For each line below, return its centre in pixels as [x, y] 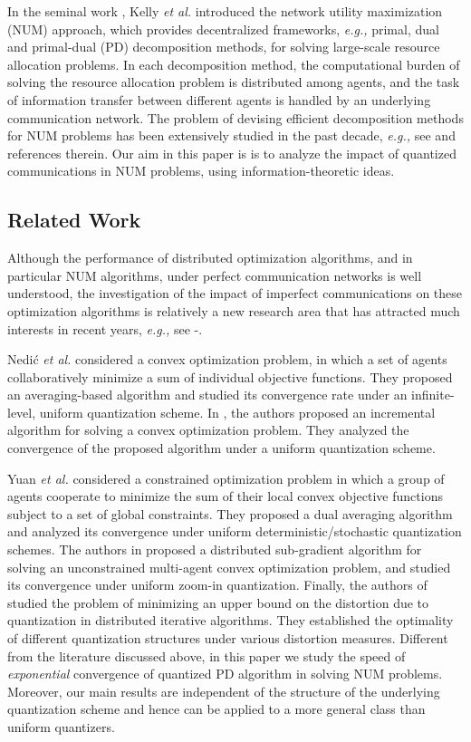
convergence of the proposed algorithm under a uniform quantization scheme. [221, 448]
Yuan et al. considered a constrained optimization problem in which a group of [226, 478]
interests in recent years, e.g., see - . [105, 328]
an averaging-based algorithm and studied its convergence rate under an [207, 395]
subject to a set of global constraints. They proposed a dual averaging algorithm [230, 513]
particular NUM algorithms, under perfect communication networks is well [215, 275]
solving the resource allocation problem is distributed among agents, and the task [234, 82]
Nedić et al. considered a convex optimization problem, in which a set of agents [227, 359]
